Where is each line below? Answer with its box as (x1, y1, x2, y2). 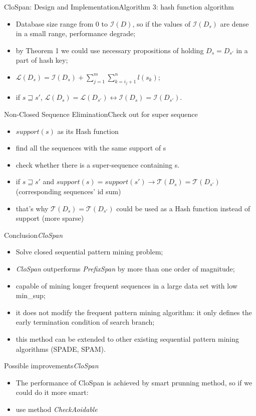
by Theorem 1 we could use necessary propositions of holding (16, 45, 204, 55)
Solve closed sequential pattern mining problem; (16, 246, 163, 257)
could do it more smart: (16, 387, 89, 397)
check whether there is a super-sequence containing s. (16, 159, 180, 170)
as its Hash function (57, 125, 119, 136)
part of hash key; (16, 55, 68, 65)
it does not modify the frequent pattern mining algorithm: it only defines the (16, 307, 252, 317)
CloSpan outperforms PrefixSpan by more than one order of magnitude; (16, 263, 235, 273)
